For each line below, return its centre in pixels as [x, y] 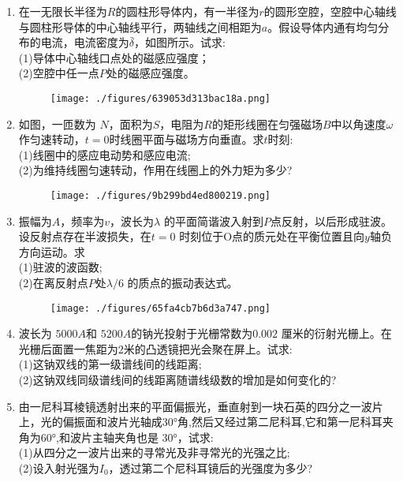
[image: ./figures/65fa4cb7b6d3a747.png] [160, 308]
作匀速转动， [52, 139]
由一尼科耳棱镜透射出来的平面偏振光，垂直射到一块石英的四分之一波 [195, 406]
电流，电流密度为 [85, 42]
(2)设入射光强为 [59, 468]
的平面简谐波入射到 [213, 220]
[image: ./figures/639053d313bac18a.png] [160, 98]
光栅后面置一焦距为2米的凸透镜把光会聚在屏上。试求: [155, 348]
